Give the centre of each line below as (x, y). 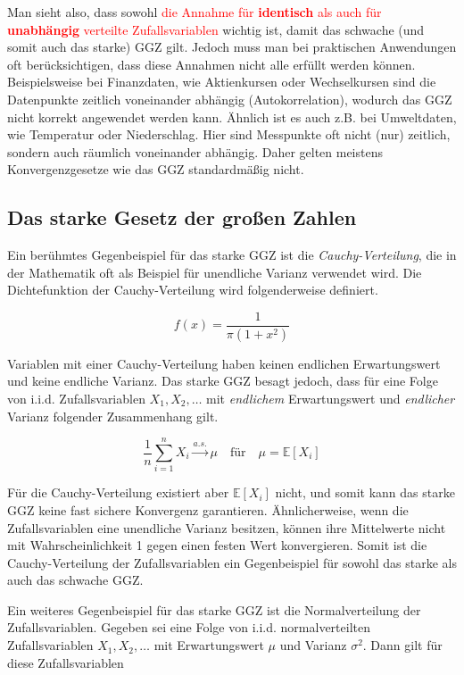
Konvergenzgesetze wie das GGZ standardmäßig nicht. (156, 169)
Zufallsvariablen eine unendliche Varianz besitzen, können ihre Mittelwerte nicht (227, 527)
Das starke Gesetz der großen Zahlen (182, 217)
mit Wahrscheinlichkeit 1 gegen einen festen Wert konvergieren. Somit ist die (217, 545)
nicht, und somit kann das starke (365, 492)
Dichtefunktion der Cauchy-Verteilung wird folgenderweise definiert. (193, 290)
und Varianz (313, 645)
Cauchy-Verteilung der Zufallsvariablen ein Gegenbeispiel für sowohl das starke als (232, 562)
